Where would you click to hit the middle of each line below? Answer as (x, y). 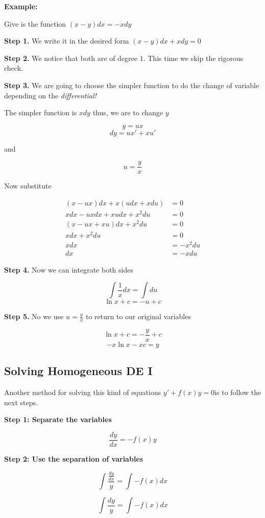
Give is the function (35, 23)
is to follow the (238, 392)
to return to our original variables (138, 316)
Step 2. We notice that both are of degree (71, 58)
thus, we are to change (128, 112)
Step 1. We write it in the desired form (67, 41)
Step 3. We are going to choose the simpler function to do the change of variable (132, 85)
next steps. (21, 402)
